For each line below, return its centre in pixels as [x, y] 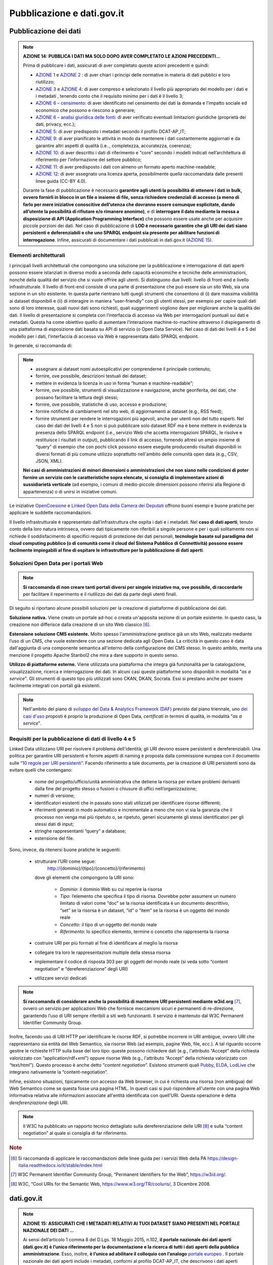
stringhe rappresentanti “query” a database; [80, 831]
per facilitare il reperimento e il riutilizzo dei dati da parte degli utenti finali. [100, 594]
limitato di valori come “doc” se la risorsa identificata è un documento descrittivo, [145, 903]
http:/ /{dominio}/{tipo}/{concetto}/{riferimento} [96, 868]
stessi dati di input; [54, 824]
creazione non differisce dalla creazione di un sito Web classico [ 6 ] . [80, 624]
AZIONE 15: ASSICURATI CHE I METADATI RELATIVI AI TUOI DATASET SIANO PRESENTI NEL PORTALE [131, 1223]
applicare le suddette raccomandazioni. [51, 513]
